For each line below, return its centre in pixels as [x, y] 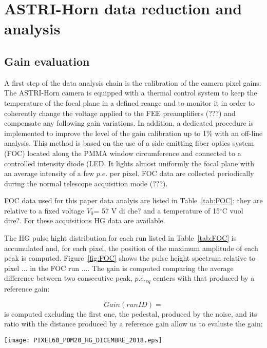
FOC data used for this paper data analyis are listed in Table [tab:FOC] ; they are [133, 200]
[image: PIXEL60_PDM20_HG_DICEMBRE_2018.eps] [83, 340]
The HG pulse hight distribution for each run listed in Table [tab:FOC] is [120, 238]
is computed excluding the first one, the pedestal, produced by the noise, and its [131, 313]
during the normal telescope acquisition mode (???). [86, 183]
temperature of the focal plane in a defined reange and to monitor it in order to [129, 102]
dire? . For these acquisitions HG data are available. [85, 220]
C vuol [233, 210]
